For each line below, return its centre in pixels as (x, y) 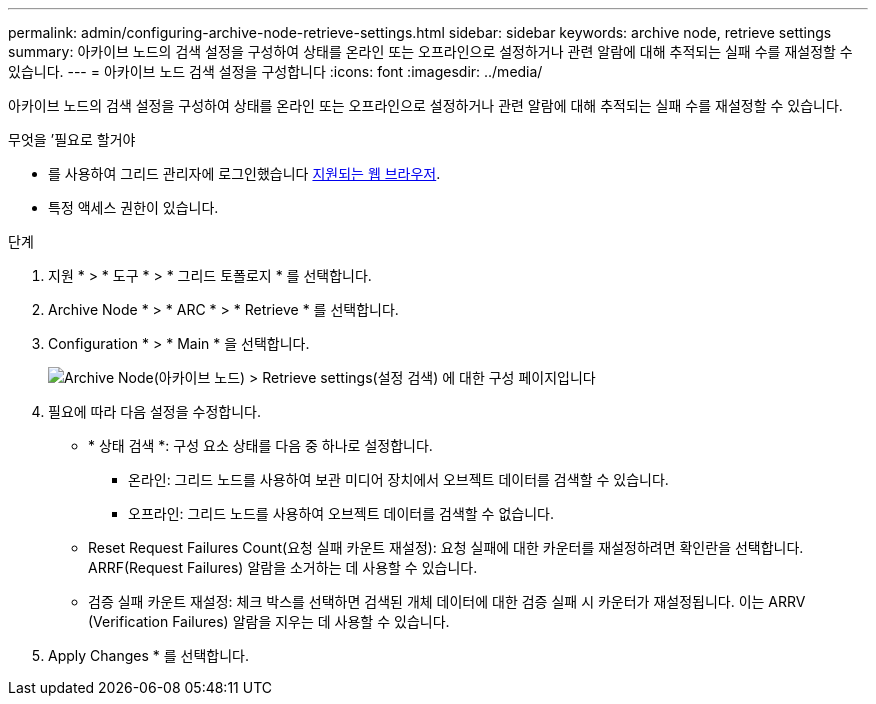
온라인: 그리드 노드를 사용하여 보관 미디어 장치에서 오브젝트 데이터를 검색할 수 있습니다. (398, 479)
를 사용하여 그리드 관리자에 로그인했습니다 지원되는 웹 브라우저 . (244, 173)
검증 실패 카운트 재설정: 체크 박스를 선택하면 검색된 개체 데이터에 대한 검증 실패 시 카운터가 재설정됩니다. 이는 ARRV (447, 601)
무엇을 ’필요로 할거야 (72, 139)
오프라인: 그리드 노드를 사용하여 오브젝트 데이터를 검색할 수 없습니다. (341, 513)
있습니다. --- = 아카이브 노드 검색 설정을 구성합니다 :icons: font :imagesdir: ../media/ (275, 71)
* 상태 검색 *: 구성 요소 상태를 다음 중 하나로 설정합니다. (260, 445)
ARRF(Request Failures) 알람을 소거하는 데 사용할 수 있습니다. (283, 567)
